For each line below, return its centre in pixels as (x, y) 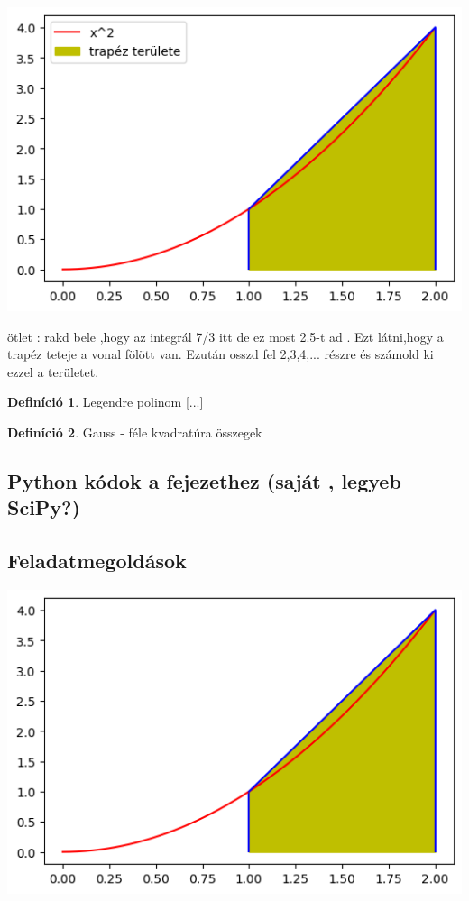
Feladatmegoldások (97, 561)
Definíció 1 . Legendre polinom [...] (106, 402)
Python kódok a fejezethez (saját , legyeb (204, 480)
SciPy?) (44, 507)
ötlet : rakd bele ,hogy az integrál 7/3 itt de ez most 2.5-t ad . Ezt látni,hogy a (225, 336)
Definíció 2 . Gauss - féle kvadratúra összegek (135, 432)
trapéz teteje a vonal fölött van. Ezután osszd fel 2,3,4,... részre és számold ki (221, 354)
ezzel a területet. (53, 371)
